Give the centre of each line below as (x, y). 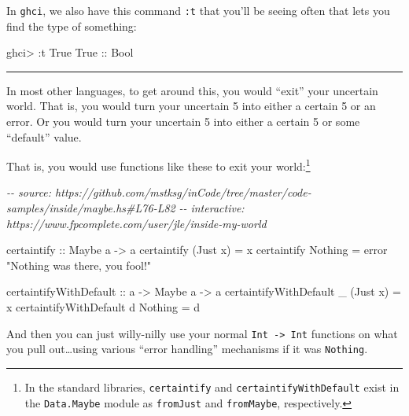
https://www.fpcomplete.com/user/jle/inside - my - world (136, 223)
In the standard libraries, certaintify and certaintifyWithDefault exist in (212, 387)
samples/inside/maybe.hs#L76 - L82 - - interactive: (125, 208)
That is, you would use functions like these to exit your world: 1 (158, 165)
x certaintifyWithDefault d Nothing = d (103, 307)
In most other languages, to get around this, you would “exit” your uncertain (192, 90)
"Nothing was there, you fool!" (79, 265)
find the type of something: (72, 26)
